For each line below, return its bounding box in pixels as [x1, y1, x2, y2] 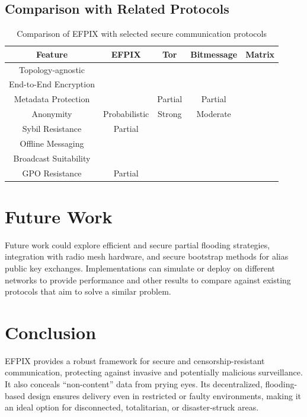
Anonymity [31, 108, 72, 120]
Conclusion [5, 320, 97, 344]
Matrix [245, 48, 275, 60]
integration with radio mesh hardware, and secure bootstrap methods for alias [5, 250, 289, 263]
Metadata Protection [14, 93, 90, 105]
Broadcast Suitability [13, 151, 91, 164]
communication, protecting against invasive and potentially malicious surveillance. [5, 366, 303, 378]
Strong [157, 108, 182, 120]
